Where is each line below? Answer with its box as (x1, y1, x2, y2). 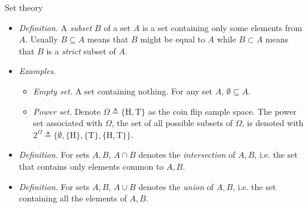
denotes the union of (138, 180, 214, 192)
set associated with (33, 117, 103, 129)
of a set (103, 21, 131, 33)
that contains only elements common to (19, 160, 164, 172)
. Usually (25, 33, 58, 45)
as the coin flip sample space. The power (148, 105, 297, 117)
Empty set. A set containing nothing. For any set (33, 84, 213, 97)
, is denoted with (242, 117, 304, 129)
